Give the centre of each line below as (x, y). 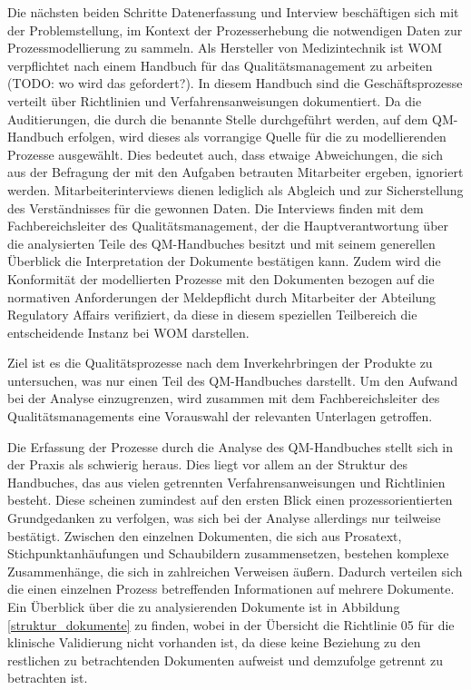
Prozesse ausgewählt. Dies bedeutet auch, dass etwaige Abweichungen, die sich (226, 154)
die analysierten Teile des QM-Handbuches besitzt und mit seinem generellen (221, 243)
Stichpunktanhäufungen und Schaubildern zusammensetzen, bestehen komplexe (228, 553)
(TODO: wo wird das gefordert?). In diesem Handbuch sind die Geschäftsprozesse (235, 83)
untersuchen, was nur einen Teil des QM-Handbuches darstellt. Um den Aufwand (233, 380)
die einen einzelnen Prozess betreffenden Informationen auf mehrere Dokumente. (231, 589)
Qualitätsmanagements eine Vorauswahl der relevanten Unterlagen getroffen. (220, 416)
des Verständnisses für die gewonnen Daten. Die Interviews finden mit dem (216, 207)
